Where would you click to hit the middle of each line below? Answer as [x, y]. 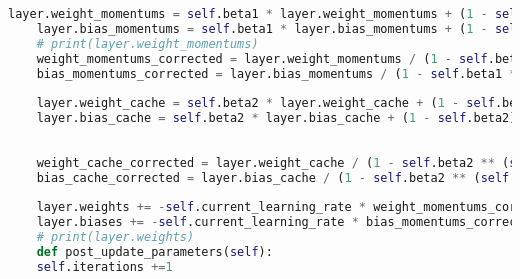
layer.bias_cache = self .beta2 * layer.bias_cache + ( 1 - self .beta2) [276, 118]
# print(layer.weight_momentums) [147, 43]
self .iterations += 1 [104, 266]
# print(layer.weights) [115, 237]
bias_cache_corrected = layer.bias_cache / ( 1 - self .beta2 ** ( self [273, 177]
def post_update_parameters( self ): [154, 252]
